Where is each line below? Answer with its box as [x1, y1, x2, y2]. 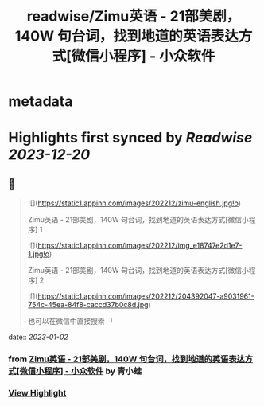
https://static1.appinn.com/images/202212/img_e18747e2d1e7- [37, 240, 243, 251]
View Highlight [8, 388, 67, 399]
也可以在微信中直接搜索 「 [27, 316, 114, 326]
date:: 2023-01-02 [8, 332, 69, 342]
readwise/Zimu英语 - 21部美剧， [26, 7, 241, 25]
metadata [8, 92, 73, 111]
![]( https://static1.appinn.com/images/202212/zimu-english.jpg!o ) [27, 198, 241, 208]
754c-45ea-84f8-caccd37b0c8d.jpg [27, 300, 149, 310]
